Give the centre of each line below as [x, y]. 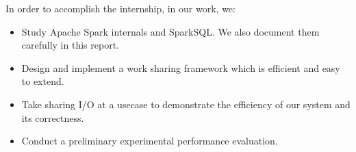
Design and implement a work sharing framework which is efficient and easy [181, 67]
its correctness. [53, 117]
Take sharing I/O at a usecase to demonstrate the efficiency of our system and [186, 104]
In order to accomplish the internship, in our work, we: [120, 8]
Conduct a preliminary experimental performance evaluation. [150, 141]
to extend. [43, 81]
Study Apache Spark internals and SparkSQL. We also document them [170, 31]
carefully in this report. [70, 45]
